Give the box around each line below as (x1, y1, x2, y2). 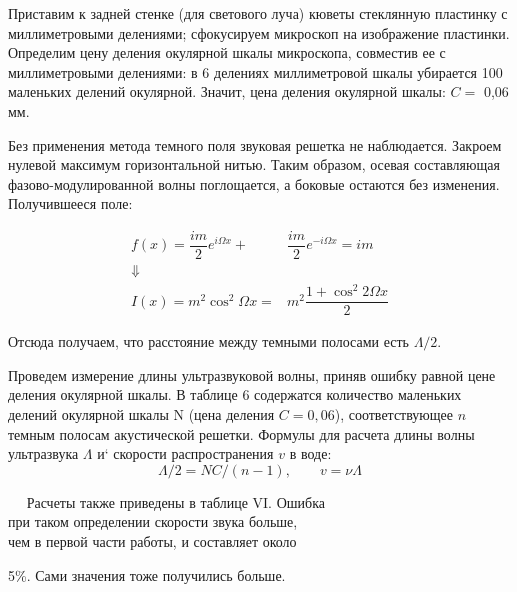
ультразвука (8, 443, 79, 464)
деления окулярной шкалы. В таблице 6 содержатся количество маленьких (8, 384, 462, 405)
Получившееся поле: (8, 193, 133, 214)
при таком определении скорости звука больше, (8, 511, 298, 532)
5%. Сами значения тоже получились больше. (8, 564, 286, 585)
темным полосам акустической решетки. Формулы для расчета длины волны (8, 423, 475, 444)
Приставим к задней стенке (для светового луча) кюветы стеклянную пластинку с (8, 3, 508, 23)
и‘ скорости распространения (97, 443, 274, 464)
